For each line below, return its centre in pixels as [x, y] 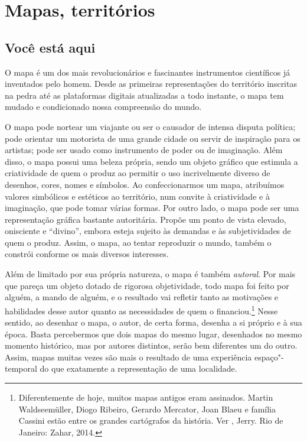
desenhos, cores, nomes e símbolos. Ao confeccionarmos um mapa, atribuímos [145, 184]
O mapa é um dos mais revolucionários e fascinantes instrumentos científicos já [148, 72]
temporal [21, 368]
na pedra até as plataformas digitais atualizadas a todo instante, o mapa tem [144, 95]
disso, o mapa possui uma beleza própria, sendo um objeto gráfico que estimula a [151, 161]
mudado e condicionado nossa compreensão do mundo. [103, 107]
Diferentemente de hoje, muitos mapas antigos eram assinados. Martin [146, 397]
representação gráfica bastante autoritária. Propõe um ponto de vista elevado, [146, 219]
